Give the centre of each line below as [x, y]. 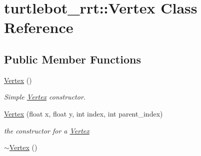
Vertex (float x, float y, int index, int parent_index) [83, 113]
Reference [39, 27]
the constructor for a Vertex [47, 130]
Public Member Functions [72, 59]
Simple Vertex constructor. [45, 97]
